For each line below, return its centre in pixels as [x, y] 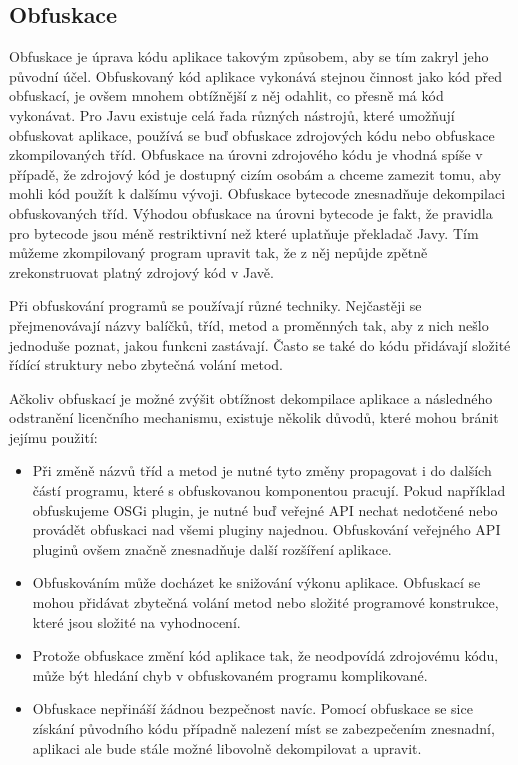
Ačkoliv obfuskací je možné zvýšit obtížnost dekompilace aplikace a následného [251, 397]
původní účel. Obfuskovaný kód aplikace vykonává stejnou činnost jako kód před [256, 75]
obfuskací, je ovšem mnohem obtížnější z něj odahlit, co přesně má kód [226, 95]
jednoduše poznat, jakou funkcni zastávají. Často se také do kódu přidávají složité [260, 344]
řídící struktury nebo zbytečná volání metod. [146, 364]
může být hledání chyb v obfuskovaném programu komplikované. [230, 674]
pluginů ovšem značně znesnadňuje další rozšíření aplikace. [212, 548]
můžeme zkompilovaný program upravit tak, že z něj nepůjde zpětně [218, 252]
